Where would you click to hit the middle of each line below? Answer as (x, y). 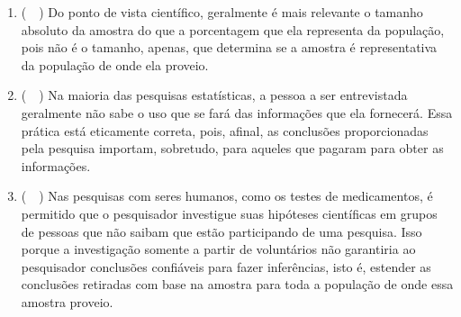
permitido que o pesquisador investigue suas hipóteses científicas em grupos (229, 213)
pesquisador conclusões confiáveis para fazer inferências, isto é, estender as (226, 266)
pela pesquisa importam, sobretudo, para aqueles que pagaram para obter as (232, 148)
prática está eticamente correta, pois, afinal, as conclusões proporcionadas (225, 130)
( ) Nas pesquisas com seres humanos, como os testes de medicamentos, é (227, 196)
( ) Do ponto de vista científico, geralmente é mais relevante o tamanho (222, 12)
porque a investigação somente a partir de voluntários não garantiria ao (218, 249)
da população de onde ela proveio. (115, 64)
